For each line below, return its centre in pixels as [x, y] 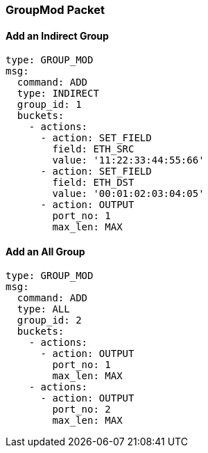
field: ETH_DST [93, 183]
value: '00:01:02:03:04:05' [128, 194]
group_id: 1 [49, 105]
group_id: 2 [49, 320]
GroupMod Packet [55, 10]
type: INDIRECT [58, 94]
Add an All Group [45, 251]
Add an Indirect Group [57, 35]
